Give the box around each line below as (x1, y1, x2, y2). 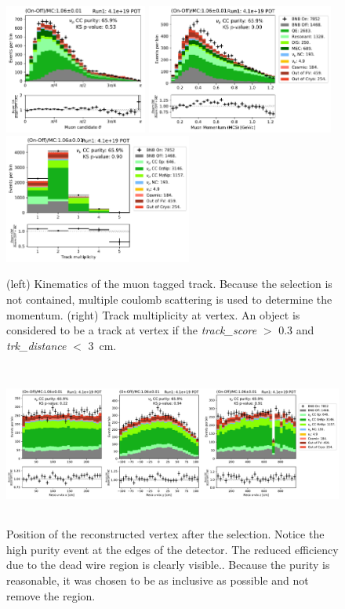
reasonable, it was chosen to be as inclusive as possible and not (6, 571, 309, 588)
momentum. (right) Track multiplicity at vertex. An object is (6, 306, 300, 323)
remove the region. (6, 587, 96, 604)
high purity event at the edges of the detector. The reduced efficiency (6, 541, 339, 557)
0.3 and (278, 322, 314, 338)
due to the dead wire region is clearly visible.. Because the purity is (6, 556, 330, 573)
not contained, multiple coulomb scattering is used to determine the (6, 291, 332, 308)
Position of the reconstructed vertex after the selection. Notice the (6, 526, 325, 542)
